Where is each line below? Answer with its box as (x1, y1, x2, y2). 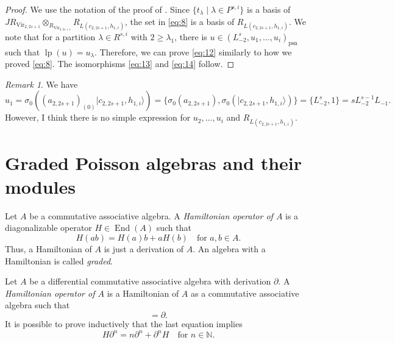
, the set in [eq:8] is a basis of (125, 15, 235, 27)
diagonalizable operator (5, 221, 92, 234)
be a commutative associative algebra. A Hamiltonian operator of (29, 209, 273, 222)
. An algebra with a (193, 242, 266, 255)
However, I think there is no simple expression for (5, 111, 191, 124)
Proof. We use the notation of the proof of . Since (5, 3, 190, 15)
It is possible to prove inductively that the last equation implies (5, 317, 243, 330)
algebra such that (5, 299, 70, 311)
